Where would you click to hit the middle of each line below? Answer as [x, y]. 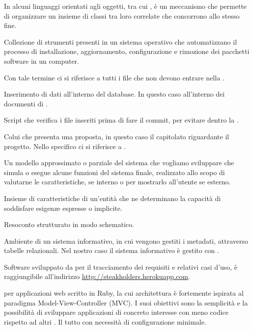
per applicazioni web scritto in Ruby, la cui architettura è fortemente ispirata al [124, 293]
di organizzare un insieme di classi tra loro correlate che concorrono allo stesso [122, 15]
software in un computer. [42, 61]
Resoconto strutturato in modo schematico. [69, 224]
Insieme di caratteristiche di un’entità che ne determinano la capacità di [112, 198]
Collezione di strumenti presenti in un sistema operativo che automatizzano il [121, 41]
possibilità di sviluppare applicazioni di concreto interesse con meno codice [116, 312]
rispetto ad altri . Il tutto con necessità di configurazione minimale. [105, 321]
